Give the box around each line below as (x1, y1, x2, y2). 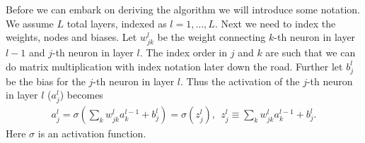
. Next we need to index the (214, 15, 336, 30)
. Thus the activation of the (180, 73, 300, 88)
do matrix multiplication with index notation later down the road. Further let (6, 58, 343, 73)
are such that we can (265, 45, 356, 60)
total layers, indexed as (66, 15, 167, 30)
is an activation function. (37, 126, 146, 141)
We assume (6, 15, 54, 30)
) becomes (59, 87, 103, 102)
